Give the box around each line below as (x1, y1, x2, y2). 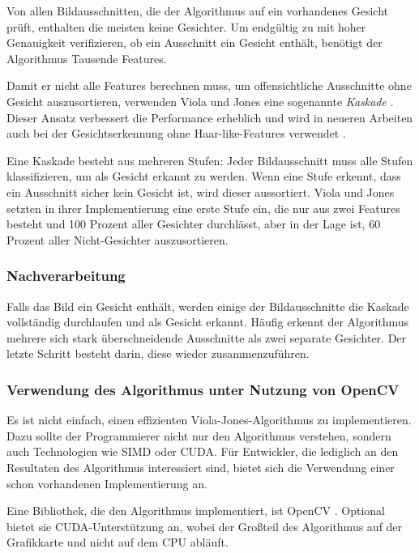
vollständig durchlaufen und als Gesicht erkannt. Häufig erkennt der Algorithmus (6, 313, 409, 330)
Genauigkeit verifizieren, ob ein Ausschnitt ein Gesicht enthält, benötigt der (6, 34, 383, 51)
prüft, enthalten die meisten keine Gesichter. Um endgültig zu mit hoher (6, 18, 366, 35)
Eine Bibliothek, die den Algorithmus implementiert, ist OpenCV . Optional (6, 502, 385, 519)
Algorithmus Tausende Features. (6, 49, 167, 66)
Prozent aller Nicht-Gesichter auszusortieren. (6, 231, 229, 248)
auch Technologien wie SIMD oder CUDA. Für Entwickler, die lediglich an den (6, 443, 399, 460)
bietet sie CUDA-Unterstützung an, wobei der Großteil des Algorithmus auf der (6, 517, 403, 534)
